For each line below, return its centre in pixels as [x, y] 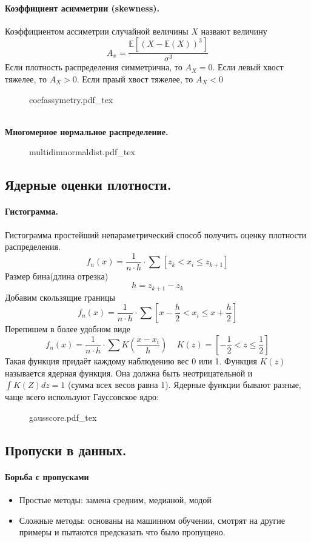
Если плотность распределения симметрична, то [94, 67]
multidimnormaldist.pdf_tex [82, 152]
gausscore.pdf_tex [63, 417]
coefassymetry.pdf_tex [71, 99]
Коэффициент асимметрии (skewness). [82, 8]
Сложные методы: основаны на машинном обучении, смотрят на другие [152, 520]
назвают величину [234, 31]
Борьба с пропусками [47, 476]
